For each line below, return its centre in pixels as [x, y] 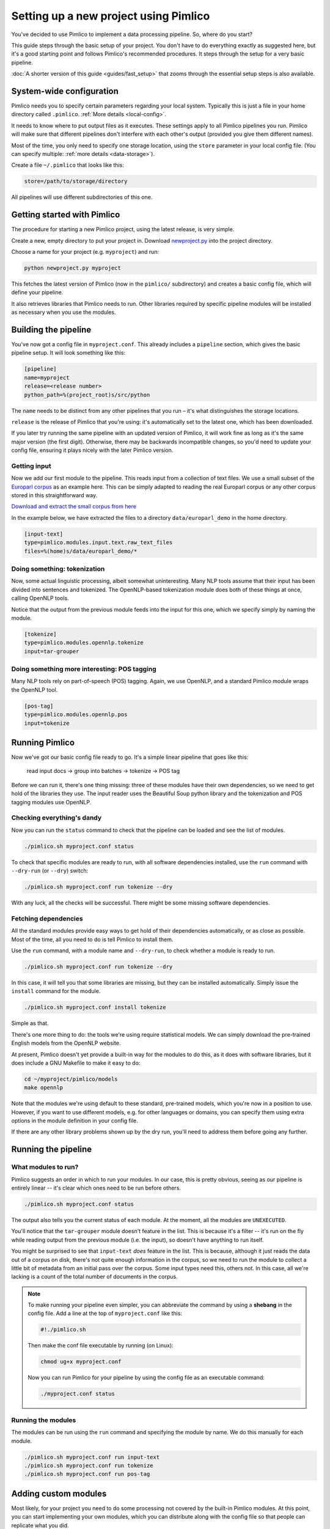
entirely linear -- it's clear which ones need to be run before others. [96, 1188]
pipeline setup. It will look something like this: [68, 353]
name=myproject [47, 377]
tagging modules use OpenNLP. [51, 802]
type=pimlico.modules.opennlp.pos [76, 715]
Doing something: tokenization [58, 569]
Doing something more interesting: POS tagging [84, 669]
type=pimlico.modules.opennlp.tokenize [84, 643]
